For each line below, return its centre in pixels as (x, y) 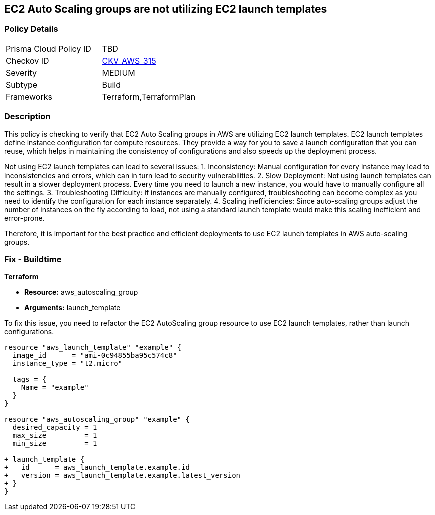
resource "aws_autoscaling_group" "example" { (97, 419)
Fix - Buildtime (33, 259)
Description (27, 117)
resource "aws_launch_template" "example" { (93, 347)
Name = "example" (55, 387)
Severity (21, 72)
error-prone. (24, 218)
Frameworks (29, 97)
